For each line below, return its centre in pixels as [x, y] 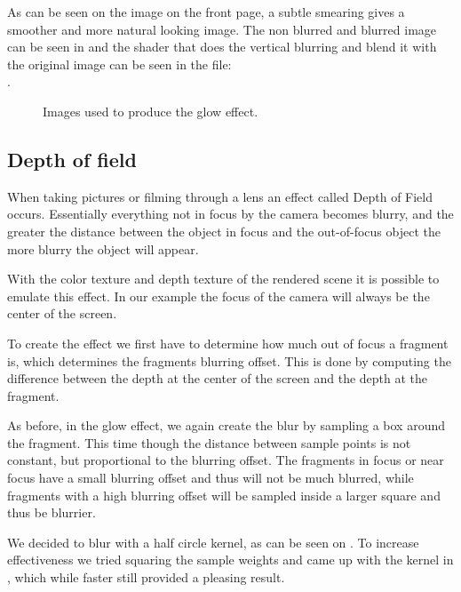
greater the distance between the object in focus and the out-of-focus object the [224, 231]
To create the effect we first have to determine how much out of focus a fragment [228, 343]
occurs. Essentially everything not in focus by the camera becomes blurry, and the [230, 214]
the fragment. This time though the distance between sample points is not [209, 442]
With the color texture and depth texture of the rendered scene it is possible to [223, 279]
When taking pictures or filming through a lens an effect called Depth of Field [220, 196]
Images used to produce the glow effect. [151, 111]
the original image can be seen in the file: [119, 64]
